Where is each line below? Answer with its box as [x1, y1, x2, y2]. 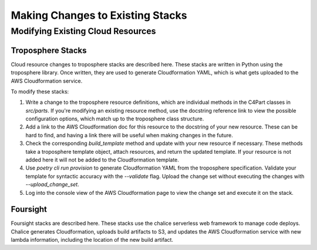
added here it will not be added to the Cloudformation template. [25, 156, 179, 164]
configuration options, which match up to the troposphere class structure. [25, 115, 204, 123]
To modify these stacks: [11, 88, 69, 95]
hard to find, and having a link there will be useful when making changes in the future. [25, 131, 233, 138]
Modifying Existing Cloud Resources [11, 26, 156, 36]
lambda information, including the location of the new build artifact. [11, 237, 173, 244]
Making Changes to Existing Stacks [11, 9, 187, 22]
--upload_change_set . [25, 181, 79, 188]
